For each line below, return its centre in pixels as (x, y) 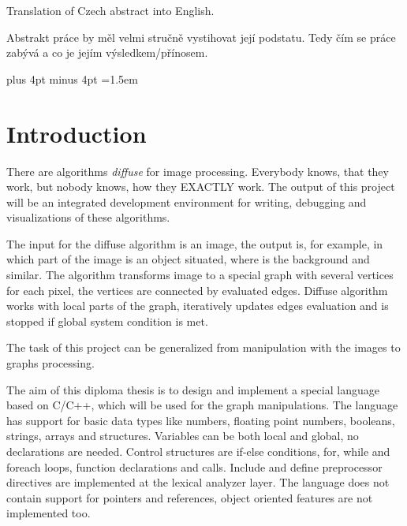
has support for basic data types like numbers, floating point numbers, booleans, (201, 420)
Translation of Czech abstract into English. (110, 10)
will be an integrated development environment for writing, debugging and (187, 201)
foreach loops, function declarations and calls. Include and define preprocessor (194, 466)
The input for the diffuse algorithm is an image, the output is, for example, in (195, 243)
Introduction (77, 133)
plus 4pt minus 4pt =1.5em (72, 78)
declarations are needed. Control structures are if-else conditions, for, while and (198, 451)
